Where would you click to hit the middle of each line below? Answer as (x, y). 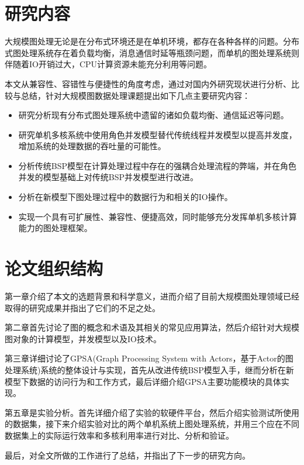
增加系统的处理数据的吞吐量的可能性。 (92, 146)
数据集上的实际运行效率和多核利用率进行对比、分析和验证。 (119, 435)
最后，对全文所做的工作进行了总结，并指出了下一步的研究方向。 (127, 455)
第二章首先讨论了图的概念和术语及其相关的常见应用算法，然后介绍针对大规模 (152, 327)
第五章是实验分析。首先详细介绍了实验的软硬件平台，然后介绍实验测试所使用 (152, 412)
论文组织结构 (54, 268)
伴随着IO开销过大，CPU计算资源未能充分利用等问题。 (108, 64)
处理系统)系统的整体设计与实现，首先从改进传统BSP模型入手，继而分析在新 (149, 369)
